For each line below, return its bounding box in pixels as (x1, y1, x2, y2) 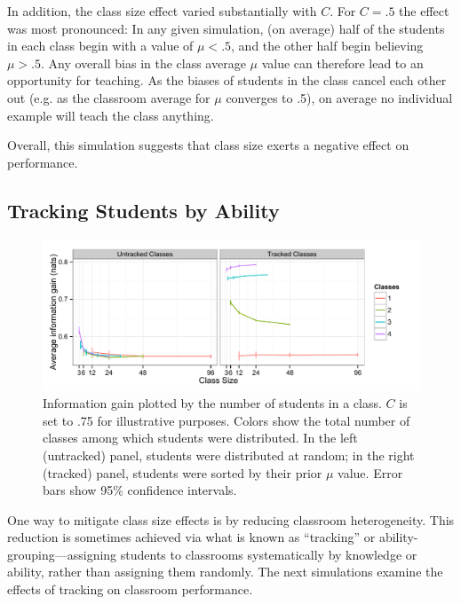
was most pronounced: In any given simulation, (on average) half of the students (7, 19, 445, 37)
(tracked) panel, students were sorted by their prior (43, 463, 322, 482)
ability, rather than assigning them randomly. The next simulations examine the (7, 562, 443, 581)
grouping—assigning (7, 545, 117, 563)
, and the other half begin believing (231, 36, 424, 55)
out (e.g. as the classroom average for (7, 88, 211, 106)
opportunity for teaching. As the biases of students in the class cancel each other (7, 71, 447, 90)
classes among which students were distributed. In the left (43, 428, 358, 447)
